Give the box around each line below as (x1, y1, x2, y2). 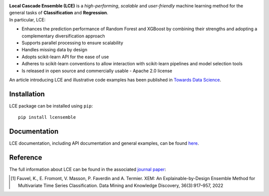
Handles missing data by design (21, 47, 87, 53)
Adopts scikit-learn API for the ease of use (21, 54, 109, 60)
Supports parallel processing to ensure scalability (21, 40, 124, 46)
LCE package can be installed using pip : (9, 102, 93, 109)
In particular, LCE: (9, 16, 46, 22)
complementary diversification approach (21, 33, 105, 39)
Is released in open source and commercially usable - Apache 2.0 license (21, 68, 173, 74)
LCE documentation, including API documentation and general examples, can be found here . (9, 140, 199, 146)
